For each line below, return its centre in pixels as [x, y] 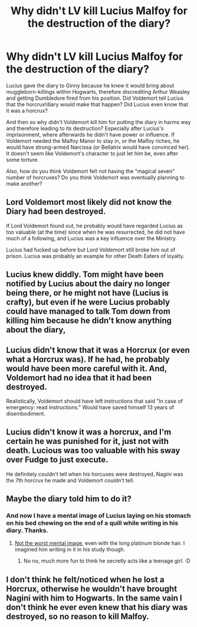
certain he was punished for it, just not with [88, 441]
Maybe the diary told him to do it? [69, 499]
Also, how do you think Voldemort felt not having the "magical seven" [91, 171]
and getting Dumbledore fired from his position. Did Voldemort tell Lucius [95, 98]
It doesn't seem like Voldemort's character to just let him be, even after [92, 153]
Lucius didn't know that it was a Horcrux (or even [98, 350]
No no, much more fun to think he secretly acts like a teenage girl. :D [107, 561]
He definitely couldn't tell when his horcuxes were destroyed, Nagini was [95, 474]
